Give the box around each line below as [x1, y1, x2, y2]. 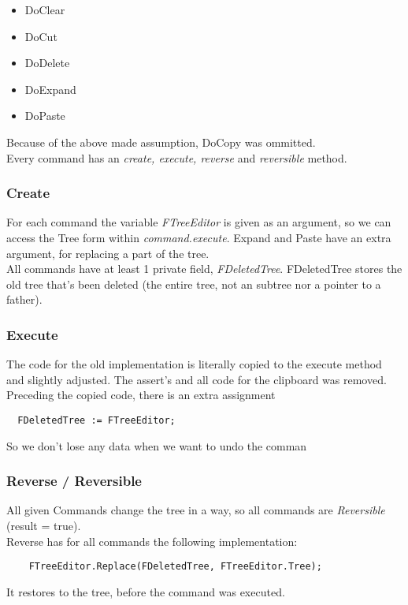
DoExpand [24, 80, 76, 97]
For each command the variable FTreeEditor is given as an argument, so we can [6, 214, 391, 230]
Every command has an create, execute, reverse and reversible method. [6, 149, 347, 166]
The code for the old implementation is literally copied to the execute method [6, 356, 382, 372]
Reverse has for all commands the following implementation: [6, 532, 298, 549]
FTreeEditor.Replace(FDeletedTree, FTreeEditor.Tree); [28, 561, 322, 573]
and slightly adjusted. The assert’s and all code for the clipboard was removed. [6, 371, 387, 387]
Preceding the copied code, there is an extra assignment [6, 387, 276, 403]
